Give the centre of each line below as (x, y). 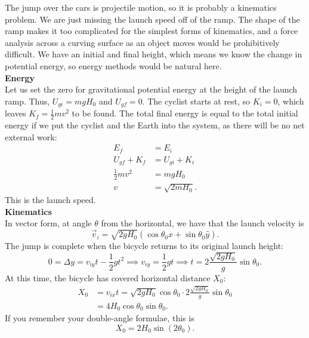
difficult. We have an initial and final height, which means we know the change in (154, 54)
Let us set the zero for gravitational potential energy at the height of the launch (151, 89)
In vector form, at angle (48, 223)
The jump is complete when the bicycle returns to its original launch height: (144, 246)
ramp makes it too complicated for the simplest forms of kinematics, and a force (152, 31)
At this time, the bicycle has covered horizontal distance (108, 277)
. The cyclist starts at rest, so (196, 101)
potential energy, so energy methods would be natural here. (113, 65)
